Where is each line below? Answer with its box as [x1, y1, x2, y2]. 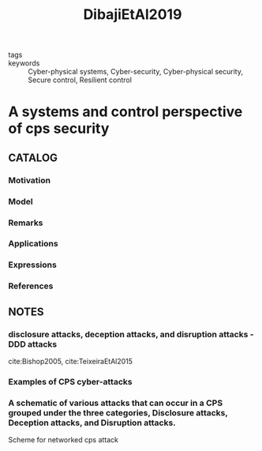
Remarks [8, 217, 43, 228]
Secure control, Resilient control [28, 75, 133, 85]
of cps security [8, 120, 110, 137]
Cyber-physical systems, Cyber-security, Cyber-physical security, [28, 67, 243, 77]
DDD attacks [8, 338, 58, 349]
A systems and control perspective [8, 103, 243, 121]
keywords [8, 58, 40, 68]
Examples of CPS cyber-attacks [8, 376, 133, 387]
